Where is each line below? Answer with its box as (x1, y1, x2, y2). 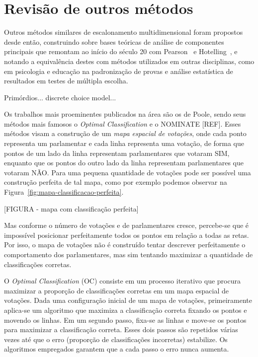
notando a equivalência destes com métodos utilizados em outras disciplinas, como (4, 56, 255, 66)
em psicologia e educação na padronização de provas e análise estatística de (4, 66, 233, 76)
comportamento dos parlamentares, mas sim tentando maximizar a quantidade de (4, 249, 253, 259)
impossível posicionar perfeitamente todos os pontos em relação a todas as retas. (4, 229, 249, 240)
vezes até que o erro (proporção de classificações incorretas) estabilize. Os (4, 334, 228, 344)
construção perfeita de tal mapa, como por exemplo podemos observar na (4, 177, 227, 187)
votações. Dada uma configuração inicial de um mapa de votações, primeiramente (4, 295, 252, 305)
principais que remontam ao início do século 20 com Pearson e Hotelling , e (4, 46, 238, 57)
